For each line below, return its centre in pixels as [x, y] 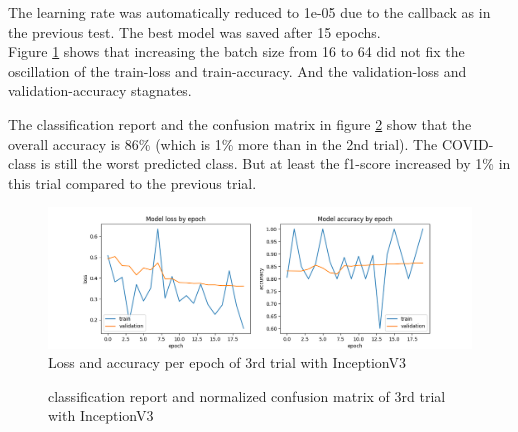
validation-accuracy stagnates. [100, 90]
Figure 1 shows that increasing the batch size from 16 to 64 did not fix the [236, 51]
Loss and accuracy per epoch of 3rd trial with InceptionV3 [227, 362]
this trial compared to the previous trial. [132, 182]
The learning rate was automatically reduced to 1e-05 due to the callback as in [249, 12]
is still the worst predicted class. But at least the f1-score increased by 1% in [275, 163]
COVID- [467, 143]
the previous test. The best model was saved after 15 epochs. [194, 31]
